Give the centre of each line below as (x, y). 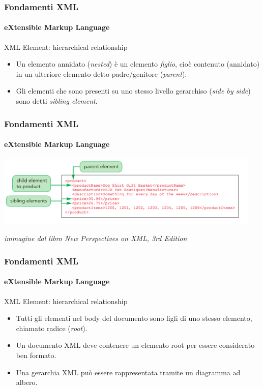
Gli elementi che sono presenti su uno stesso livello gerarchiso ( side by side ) (133, 91)
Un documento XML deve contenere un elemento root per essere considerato (135, 345)
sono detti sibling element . (57, 101)
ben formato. (36, 355)
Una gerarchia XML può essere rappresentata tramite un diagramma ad (128, 372)
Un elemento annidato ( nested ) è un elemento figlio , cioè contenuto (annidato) (138, 64)
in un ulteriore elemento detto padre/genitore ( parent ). (101, 73)
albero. (27, 382)
